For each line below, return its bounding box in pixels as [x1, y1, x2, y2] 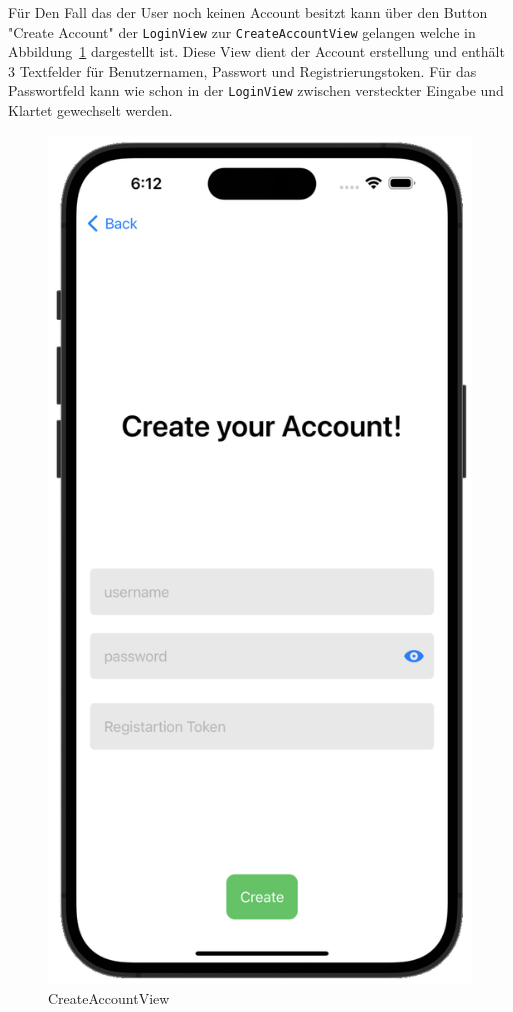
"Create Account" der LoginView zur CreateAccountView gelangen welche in [8, 21, 476, 42]
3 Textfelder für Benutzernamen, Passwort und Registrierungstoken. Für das [8, 60, 477, 81]
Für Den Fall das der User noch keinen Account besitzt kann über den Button [8, 2, 488, 22]
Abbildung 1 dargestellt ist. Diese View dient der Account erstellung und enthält [8, 41, 505, 62]
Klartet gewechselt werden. [8, 100, 173, 121]
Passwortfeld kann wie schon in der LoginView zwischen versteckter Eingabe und [8, 80, 504, 101]
